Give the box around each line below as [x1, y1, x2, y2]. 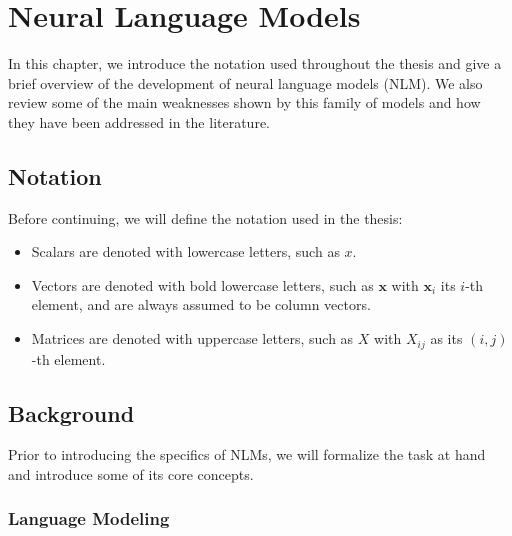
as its [430, 328, 463, 349]
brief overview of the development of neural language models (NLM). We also [8, 72, 483, 93]
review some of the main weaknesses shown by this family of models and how [8, 92, 481, 113]
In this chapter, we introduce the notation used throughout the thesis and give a [8, 53, 502, 74]
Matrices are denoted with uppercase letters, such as [31, 328, 354, 349]
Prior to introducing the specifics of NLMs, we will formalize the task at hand [8, 444, 486, 465]
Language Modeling [8, 506, 170, 531]
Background [8, 397, 135, 428]
